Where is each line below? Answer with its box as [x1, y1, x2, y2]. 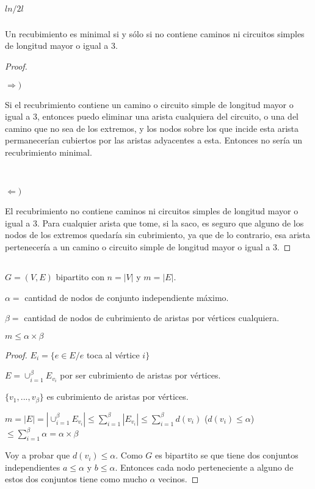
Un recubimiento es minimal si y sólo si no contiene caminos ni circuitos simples [5, 27, 305, 40]
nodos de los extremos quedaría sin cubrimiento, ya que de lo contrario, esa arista [5, 228, 311, 241]
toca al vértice [86, 348, 140, 361]
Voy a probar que [5, 449, 70, 462]
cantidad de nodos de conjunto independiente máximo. [24, 291, 229, 303]
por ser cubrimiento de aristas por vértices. [60, 369, 221, 382]
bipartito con [56, 270, 104, 283]
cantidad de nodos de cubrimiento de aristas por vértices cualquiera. [24, 311, 280, 324]
